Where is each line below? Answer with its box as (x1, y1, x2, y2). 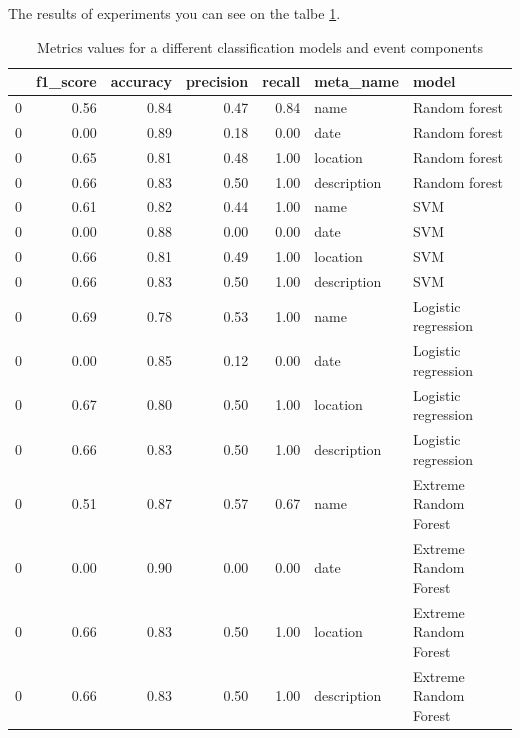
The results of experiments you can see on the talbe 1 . (8, 3, 341, 23)
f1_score (36, 71, 97, 92)
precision (185, 71, 249, 92)
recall (262, 71, 301, 92)
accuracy (110, 71, 172, 92)
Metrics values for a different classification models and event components (37, 36, 483, 57)
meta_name (314, 71, 399, 92)
